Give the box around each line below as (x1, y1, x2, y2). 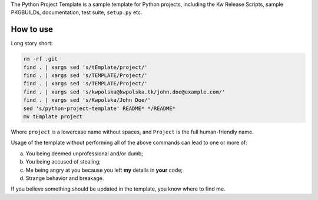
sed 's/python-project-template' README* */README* (23, 105, 176, 112)
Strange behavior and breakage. (25, 174, 104, 182)
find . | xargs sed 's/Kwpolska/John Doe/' (23, 97, 151, 104)
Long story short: (11, 40, 53, 47)
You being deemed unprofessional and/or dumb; (25, 150, 144, 157)
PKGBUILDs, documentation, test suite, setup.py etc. (11, 9, 143, 16)
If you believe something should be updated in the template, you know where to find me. (11, 185, 226, 192)
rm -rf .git (23, 56, 58, 62)
